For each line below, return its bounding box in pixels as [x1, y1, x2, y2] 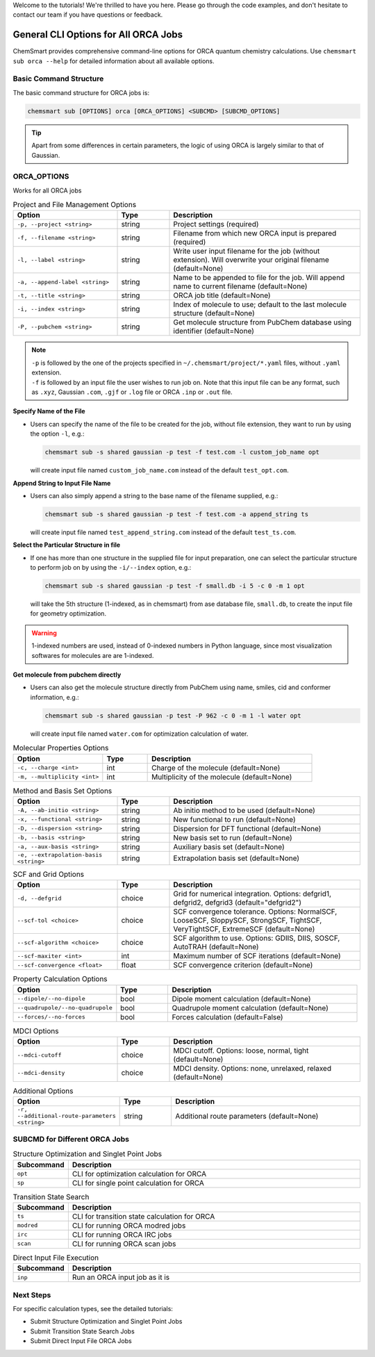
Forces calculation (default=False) [172, 1012, 284, 1021]
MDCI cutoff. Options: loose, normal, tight [173, 1046, 309, 1055]
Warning [31, 629, 57, 637]
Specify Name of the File [12, 407, 86, 416]
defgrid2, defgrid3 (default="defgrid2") [173, 898, 302, 907]
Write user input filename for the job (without [173, 247, 320, 256]
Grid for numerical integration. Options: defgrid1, [173, 889, 332, 899]
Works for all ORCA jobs [12, 186, 82, 195]
